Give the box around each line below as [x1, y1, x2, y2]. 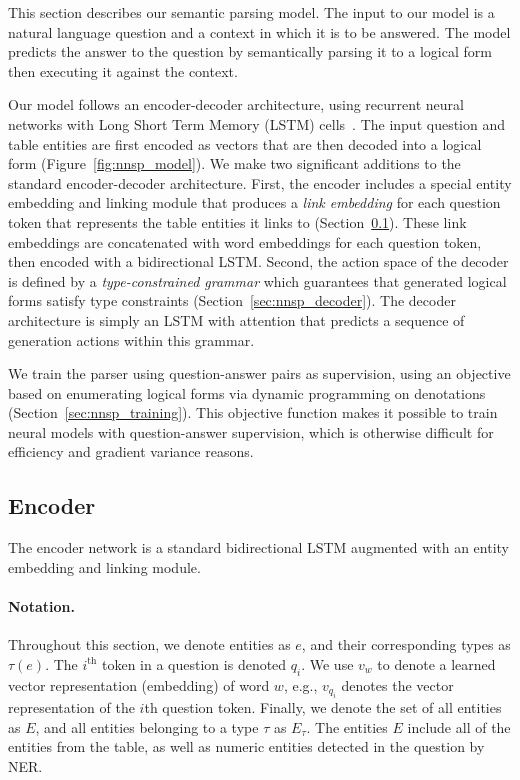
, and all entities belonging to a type [35, 716, 259, 737]
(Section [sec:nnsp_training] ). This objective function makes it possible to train [8, 402, 498, 423]
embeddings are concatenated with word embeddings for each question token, [8, 231, 482, 252]
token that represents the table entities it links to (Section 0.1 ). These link [8, 211, 467, 232]
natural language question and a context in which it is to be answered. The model [8, 21, 511, 42]
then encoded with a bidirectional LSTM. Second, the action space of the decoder [8, 251, 509, 272]
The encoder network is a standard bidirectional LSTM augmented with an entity [8, 537, 510, 558]
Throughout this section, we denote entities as [8, 634, 291, 655]
